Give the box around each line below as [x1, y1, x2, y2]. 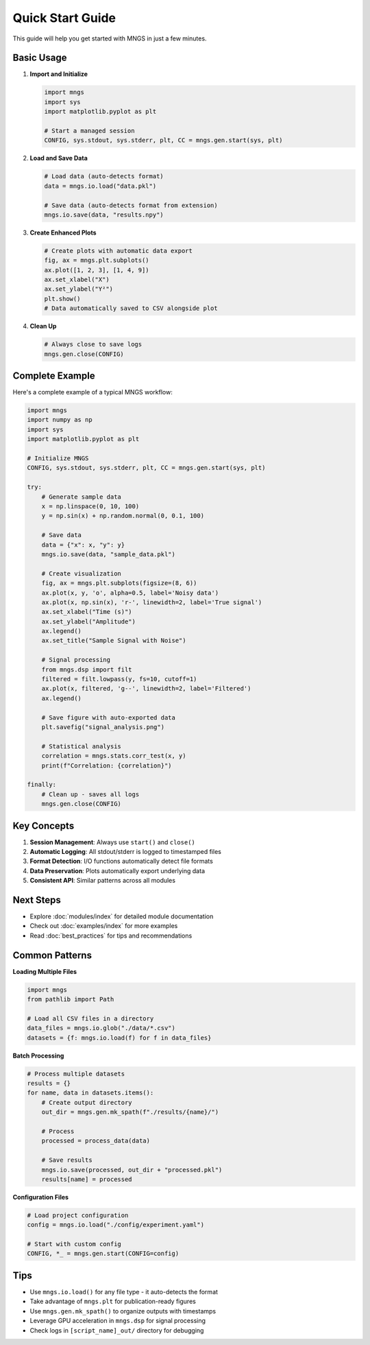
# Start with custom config [27, 1240, 121, 1248]
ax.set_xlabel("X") [44, 276, 110, 284]
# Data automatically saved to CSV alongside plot [44, 305, 219, 312]
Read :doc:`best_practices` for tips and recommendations [29, 931, 193, 940]
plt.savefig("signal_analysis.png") [41, 723, 164, 730]
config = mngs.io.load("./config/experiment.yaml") [27, 1221, 205, 1229]
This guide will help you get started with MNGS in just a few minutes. [12, 34, 207, 43]
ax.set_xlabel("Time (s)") [41, 608, 133, 616]
